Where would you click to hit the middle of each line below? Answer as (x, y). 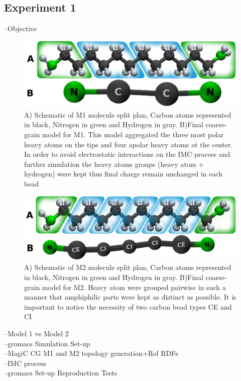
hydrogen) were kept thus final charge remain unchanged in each (123, 174)
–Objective (21, 28)
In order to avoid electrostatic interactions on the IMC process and (127, 154)
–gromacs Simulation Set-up (47, 343)
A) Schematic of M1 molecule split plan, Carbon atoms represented (128, 114)
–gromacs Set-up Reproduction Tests (61, 373)
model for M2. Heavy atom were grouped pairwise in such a (134, 287)
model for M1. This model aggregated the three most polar (133, 134)
